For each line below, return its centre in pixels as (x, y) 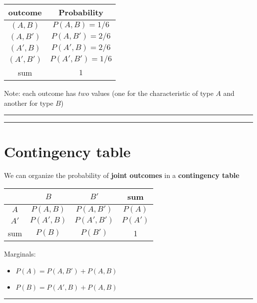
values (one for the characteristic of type (152, 93)
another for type (29, 103)
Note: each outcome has (40, 93)
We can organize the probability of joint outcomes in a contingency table (122, 175)
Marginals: (20, 253)
